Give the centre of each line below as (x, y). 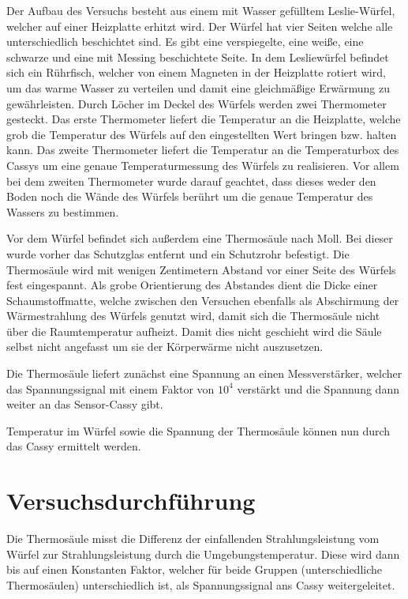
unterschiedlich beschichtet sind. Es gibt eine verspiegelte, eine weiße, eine (185, 41)
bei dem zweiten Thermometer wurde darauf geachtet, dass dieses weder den (191, 181)
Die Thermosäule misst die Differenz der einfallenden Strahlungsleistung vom (193, 539)
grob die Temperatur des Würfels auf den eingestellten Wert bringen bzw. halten (202, 134)
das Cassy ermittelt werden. (74, 446)
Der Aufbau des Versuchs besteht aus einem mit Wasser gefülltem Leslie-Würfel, (201, 10)
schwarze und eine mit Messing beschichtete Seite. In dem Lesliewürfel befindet (198, 57)
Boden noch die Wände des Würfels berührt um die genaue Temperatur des (190, 196)
